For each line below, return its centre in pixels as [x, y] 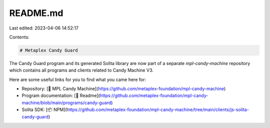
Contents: [19, 37]
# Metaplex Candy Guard [49, 50]
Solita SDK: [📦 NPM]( [44, 109]
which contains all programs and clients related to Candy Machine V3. [81, 70]
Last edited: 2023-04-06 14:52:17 [44, 28]
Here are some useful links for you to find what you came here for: [77, 79]
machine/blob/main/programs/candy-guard [66, 102]
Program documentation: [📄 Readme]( [61, 95]
